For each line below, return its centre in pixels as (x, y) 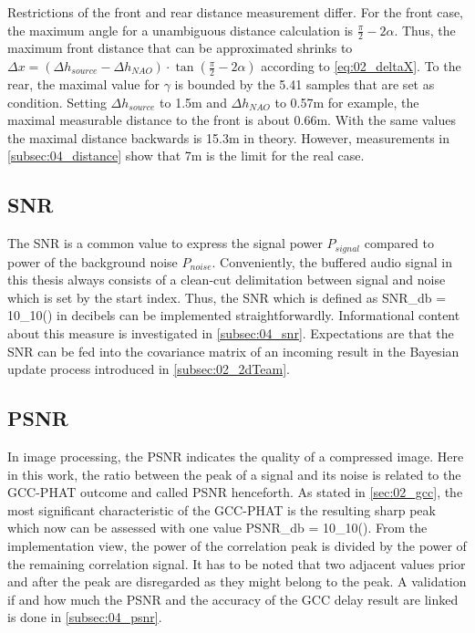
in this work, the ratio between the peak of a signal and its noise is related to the (234, 474)
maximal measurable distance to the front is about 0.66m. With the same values (232, 120)
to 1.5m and (193, 102)
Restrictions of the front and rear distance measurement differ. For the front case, (236, 12)
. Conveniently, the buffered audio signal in (332, 261)
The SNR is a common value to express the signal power (165, 243)
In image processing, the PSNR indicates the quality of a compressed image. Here (236, 456)
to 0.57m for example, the (347, 102)
